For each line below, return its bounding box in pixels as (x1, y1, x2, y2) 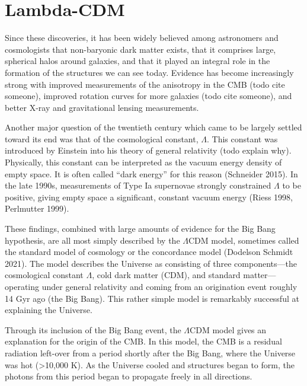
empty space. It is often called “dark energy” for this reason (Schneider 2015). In (5, 167, 298, 180)
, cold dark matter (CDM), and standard (92, 269, 241, 281)
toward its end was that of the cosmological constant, (5, 132, 199, 145)
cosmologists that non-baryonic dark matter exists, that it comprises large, (5, 43, 276, 55)
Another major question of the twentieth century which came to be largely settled (5, 121, 302, 133)
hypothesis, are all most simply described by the (5, 234, 180, 246)
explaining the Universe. (5, 304, 92, 316)
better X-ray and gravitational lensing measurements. (5, 101, 199, 113)
